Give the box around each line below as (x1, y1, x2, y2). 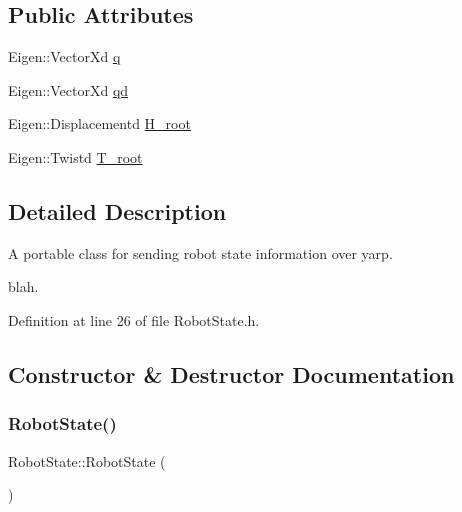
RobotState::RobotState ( (8, 450, 166, 471)
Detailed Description (8, 195, 227, 226)
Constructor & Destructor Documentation (8, 358, 455, 389)
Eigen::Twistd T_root (8, 146, 143, 167)
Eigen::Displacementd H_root (8, 113, 191, 134)
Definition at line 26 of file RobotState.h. (8, 309, 260, 330)
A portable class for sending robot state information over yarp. (8, 242, 393, 263)
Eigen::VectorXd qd (8, 79, 129, 100)
